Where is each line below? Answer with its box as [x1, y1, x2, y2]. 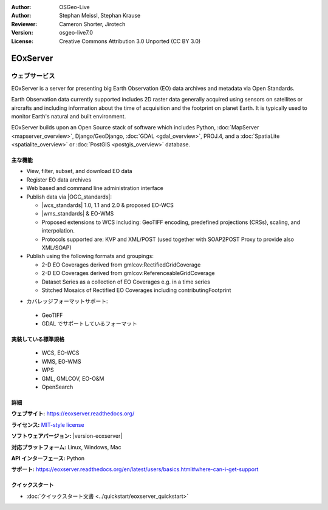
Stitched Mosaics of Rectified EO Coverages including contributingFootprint [41, 286, 231, 294]
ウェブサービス [11, 72, 55, 80]
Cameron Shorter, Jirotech [59, 20, 126, 27]
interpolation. [41, 227, 75, 234]
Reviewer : [11, 20, 38, 27]
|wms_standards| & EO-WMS [41, 210, 114, 217]
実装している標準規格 [11, 336, 65, 343]
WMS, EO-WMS [41, 358, 81, 365]
